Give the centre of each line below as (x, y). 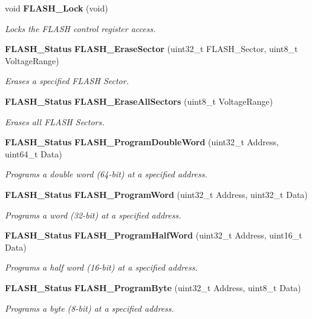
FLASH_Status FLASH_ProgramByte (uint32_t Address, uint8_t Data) (153, 287)
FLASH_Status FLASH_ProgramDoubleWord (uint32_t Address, (142, 142)
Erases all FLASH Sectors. (55, 121)
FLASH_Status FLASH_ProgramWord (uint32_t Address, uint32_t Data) (156, 194)
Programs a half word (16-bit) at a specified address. (101, 267)
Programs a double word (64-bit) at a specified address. (106, 174)
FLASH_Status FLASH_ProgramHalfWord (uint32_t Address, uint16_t (154, 235)
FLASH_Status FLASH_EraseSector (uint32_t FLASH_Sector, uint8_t (151, 49)
